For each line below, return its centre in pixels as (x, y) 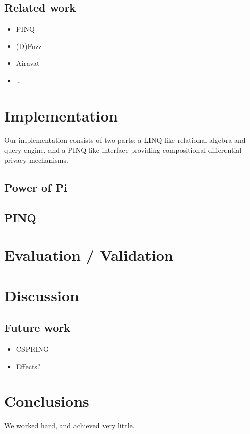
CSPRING (33, 349)
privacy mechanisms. (36, 160)
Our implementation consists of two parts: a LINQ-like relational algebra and (125, 140)
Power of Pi (36, 187)
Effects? (28, 366)
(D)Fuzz (29, 46)
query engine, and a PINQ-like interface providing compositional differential (123, 150)
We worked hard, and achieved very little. (69, 426)
